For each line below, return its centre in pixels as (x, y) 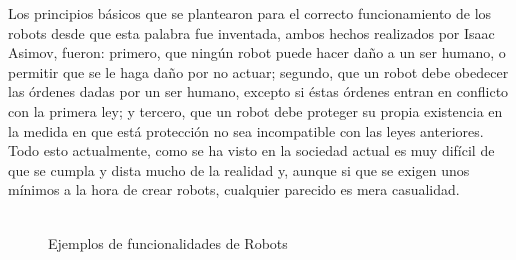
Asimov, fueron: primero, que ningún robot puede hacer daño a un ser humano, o (257, 52)
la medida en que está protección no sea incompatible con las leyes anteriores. (246, 130)
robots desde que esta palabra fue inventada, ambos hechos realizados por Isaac (251, 32)
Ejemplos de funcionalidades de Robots (168, 242)
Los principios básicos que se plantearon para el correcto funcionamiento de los (250, 13)
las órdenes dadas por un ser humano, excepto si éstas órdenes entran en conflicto (258, 91)
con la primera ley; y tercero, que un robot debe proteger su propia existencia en (255, 110)
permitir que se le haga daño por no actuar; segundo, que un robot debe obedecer (258, 71)
